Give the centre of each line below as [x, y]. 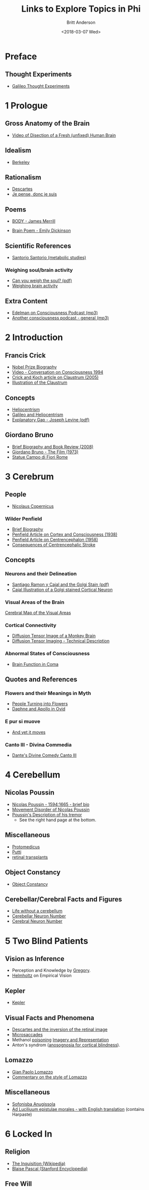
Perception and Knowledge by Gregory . [51, 970]
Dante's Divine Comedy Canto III [44, 755]
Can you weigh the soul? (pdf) [42, 281]
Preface [21, 56]
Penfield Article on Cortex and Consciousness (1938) [65, 534]
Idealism [18, 151]
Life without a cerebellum [37, 911]
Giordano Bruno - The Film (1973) [45, 452]
